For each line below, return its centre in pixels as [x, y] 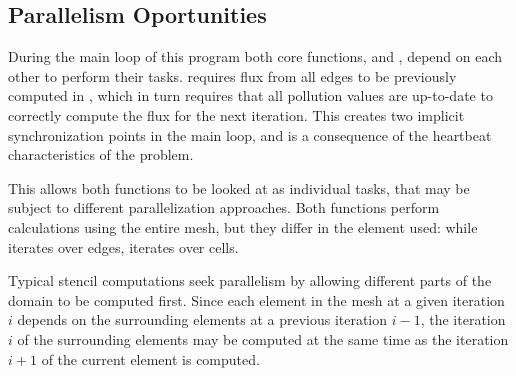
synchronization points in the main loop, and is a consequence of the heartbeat [250, 134]
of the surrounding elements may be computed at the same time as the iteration [263, 338]
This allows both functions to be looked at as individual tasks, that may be [239, 187]
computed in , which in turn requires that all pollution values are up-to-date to [250, 95]
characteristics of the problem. [101, 154]
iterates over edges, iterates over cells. [123, 246]
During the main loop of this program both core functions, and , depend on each [255, 56]
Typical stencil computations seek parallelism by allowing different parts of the [250, 280]
